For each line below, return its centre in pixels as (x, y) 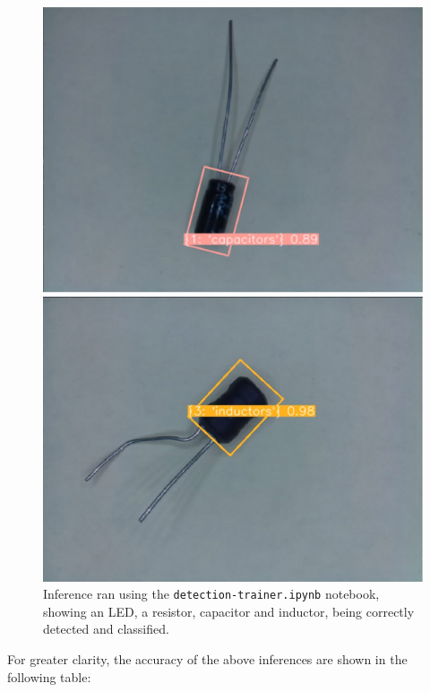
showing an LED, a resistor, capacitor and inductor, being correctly (229, 611)
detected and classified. (106, 629)
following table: (49, 676)
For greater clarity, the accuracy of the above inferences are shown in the (207, 659)
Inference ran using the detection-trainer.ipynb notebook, (211, 594)
